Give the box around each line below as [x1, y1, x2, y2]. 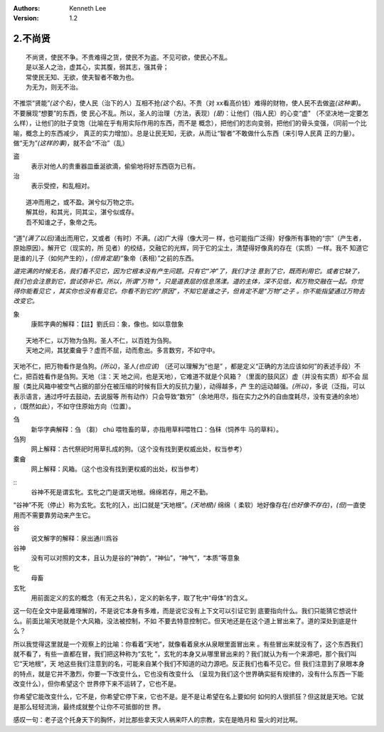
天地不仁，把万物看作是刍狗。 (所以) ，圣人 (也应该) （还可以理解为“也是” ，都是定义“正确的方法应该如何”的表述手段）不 [13, 362, 361, 371]
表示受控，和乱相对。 [31, 181, 94, 190]
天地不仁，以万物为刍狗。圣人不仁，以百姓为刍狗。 [26, 336, 176, 344]
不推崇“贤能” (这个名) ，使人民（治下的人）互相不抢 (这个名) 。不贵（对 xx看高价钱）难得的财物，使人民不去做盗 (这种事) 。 [13, 99, 366, 107]
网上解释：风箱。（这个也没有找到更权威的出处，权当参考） [31, 465, 203, 473]
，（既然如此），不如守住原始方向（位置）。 [13, 402, 135, 410]
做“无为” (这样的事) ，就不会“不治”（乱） [13, 139, 129, 147]
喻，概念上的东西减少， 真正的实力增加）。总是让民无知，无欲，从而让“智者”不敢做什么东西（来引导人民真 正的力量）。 [13, 129, 359, 137]
